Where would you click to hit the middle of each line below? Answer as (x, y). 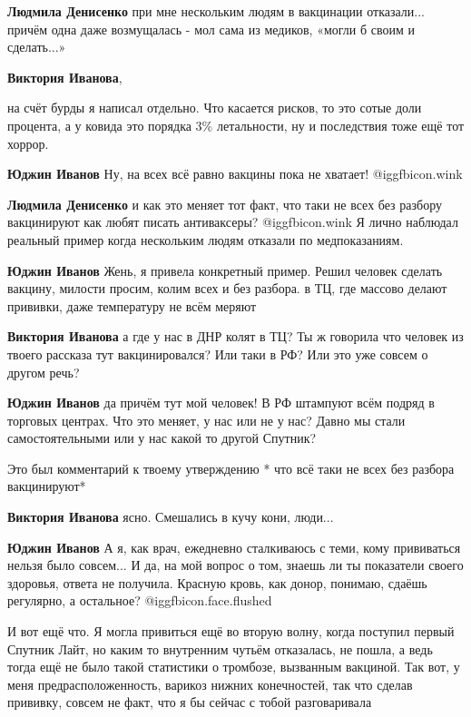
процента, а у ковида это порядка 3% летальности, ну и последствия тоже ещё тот (236, 125)
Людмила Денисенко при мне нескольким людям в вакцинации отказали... (216, 11)
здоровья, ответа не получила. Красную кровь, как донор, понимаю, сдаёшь (217, 582)
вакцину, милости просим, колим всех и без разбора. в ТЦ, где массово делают (227, 288)
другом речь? (44, 372)
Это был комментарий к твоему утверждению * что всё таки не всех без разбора (231, 468)
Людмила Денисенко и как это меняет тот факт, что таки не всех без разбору (225, 204)
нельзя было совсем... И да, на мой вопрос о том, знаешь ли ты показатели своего (235, 565)
